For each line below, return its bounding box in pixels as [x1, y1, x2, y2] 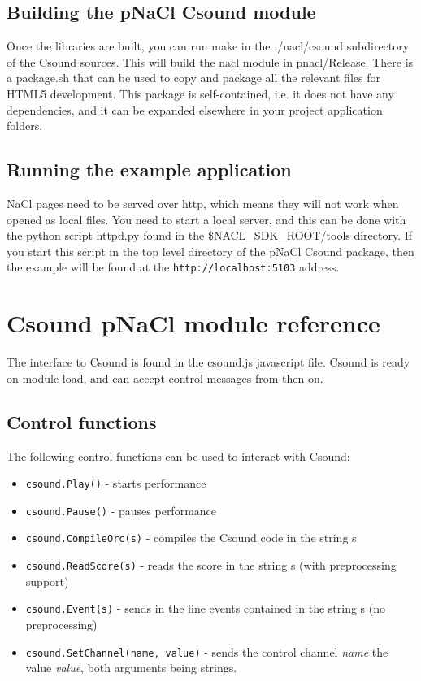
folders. [7, 117, 43, 134]
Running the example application [7, 157, 292, 182]
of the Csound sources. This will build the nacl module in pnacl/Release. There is [7, 53, 414, 70]
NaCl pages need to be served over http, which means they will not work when [7, 194, 399, 211]
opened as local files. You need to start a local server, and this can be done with [7, 210, 406, 228]
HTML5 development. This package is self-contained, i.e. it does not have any [7, 85, 394, 102]
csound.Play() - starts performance [25, 475, 206, 492]
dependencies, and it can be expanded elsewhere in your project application [7, 101, 383, 118]
